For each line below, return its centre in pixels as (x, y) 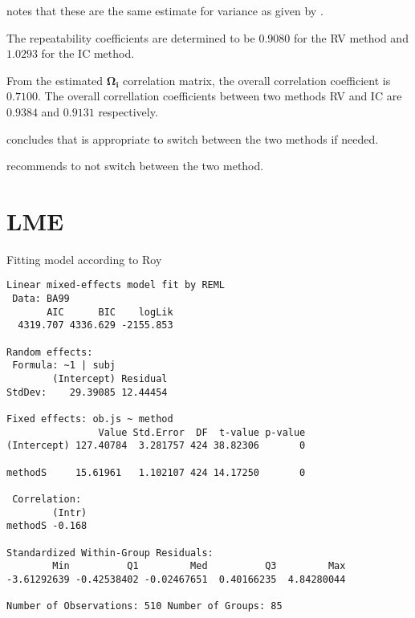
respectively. (128, 111)
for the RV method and (351, 37)
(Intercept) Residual (110, 379)
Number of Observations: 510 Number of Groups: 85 (144, 606)
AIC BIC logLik (110, 312)
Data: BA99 (41, 299)
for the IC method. (88, 53)
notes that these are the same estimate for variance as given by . (165, 10)
